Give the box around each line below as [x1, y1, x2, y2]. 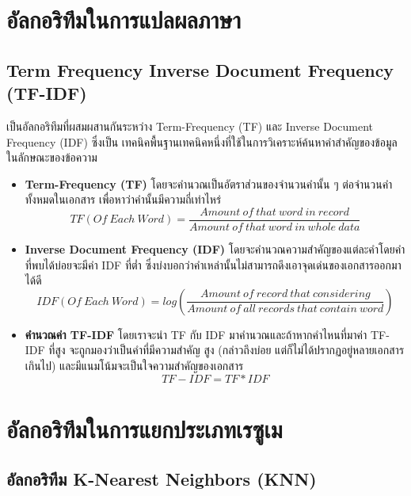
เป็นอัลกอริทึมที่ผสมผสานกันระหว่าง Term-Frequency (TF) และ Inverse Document [6, 117, 374, 134]
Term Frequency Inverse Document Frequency [6, 57, 394, 82]
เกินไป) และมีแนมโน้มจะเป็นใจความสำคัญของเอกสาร [25, 357, 244, 373]
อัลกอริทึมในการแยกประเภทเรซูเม [6, 412, 283, 444]
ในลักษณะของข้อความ [6, 149, 97, 166]
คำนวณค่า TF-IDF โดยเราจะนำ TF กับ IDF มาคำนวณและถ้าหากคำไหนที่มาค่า [25, 326, 367, 342]
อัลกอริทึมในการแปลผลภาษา [6, 3, 242, 36]
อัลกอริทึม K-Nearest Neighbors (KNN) [6, 467, 317, 491]
